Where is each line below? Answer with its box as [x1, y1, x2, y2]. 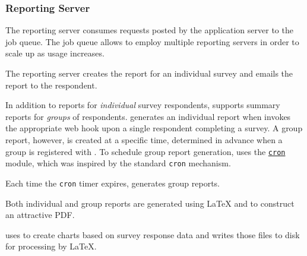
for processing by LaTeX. [5, 240, 97, 252]
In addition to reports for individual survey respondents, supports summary [5, 99, 280, 111]
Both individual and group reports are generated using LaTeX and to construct [5, 197, 295, 209]
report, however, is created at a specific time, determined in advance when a [5, 133, 283, 146]
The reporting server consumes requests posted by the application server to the [5, 24, 293, 36]
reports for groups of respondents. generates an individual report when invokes [5, 110, 291, 122]
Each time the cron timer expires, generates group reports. [5, 176, 220, 189]
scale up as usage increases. [5, 47, 105, 59]
